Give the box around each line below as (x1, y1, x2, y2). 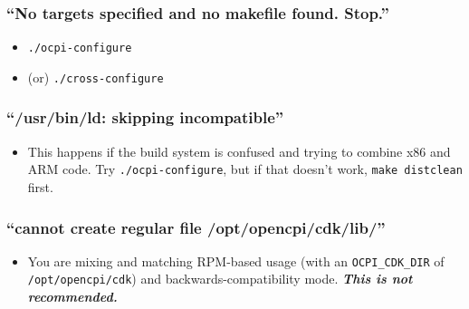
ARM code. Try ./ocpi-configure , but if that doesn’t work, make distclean (27, 159, 463, 179)
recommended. (27, 287, 118, 306)
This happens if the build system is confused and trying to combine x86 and (27, 141, 451, 160)
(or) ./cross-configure (27, 67, 164, 86)
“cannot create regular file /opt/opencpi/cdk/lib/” (6, 216, 386, 238)
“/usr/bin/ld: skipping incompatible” (6, 106, 284, 129)
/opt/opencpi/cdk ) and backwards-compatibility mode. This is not (27, 269, 413, 288)
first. (27, 178, 53, 196)
